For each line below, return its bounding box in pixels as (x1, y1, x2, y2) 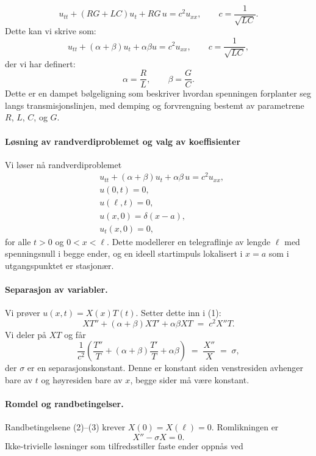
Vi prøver (5, 306, 40, 319)
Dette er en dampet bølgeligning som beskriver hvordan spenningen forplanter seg (5, 87, 312, 100)
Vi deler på (5, 328, 47, 340)
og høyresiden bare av (41, 373, 123, 386)
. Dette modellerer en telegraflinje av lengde (107, 235, 271, 248)
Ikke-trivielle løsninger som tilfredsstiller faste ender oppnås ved (5, 439, 243, 452)
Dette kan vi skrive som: (5, 24, 96, 37)
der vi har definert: (5, 57, 76, 70)
